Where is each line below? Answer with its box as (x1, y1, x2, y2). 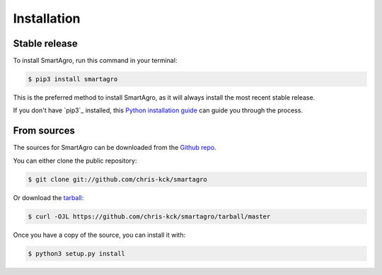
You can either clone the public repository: (13, 156, 137, 165)
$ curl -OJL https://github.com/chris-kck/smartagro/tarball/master (28, 212, 271, 221)
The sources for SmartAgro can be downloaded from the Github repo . (13, 144, 216, 152)
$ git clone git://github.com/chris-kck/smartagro (28, 175, 208, 183)
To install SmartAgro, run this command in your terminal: (13, 57, 178, 65)
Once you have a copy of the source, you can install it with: (13, 230, 186, 239)
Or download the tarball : (13, 193, 84, 201)
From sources (13, 124, 76, 137)
